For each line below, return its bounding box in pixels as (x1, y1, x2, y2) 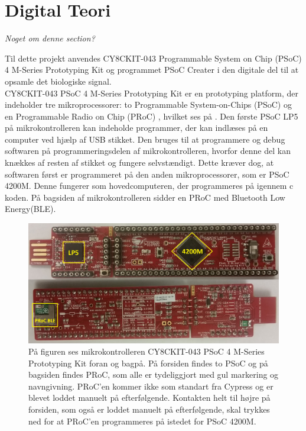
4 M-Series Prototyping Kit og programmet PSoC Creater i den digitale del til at (5, 63, 299, 76)
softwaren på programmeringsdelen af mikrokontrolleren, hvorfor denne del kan (5, 144, 291, 157)
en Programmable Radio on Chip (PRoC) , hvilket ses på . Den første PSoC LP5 (5, 110, 298, 122)
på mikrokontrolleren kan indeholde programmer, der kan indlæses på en (5, 121, 268, 134)
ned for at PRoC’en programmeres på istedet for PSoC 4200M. (28, 414, 256, 427)
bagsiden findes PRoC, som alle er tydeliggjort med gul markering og (28, 368, 279, 381)
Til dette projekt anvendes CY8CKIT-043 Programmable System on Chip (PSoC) (5, 52, 302, 64)
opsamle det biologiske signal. (5, 75, 112, 87)
